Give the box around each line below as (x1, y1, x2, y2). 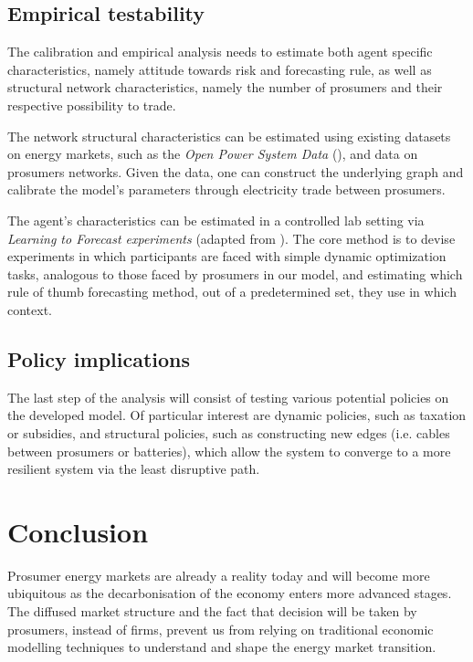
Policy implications (7, 344, 191, 373)
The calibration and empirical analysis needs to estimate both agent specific (7, 42, 433, 61)
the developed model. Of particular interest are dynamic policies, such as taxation (7, 405, 467, 425)
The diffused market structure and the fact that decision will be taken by (7, 602, 417, 620)
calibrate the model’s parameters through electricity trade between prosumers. (7, 180, 446, 199)
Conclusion (7, 512, 149, 550)
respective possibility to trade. (7, 95, 176, 114)
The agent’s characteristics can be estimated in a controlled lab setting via (7, 210, 425, 229)
